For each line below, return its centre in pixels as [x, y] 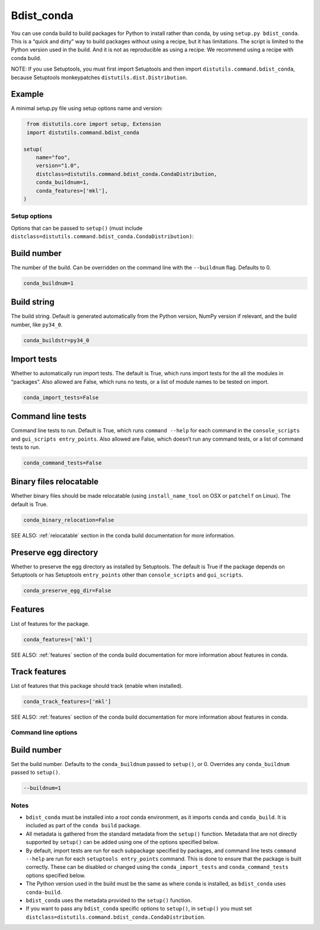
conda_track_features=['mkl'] [67, 702]
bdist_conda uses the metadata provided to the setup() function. [109, 900]
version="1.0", [58, 166]
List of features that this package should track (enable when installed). [97, 686]
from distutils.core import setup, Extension [94, 124]
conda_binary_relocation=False [69, 520]
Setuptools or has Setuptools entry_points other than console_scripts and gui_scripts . [127, 575]
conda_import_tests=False [61, 397]
